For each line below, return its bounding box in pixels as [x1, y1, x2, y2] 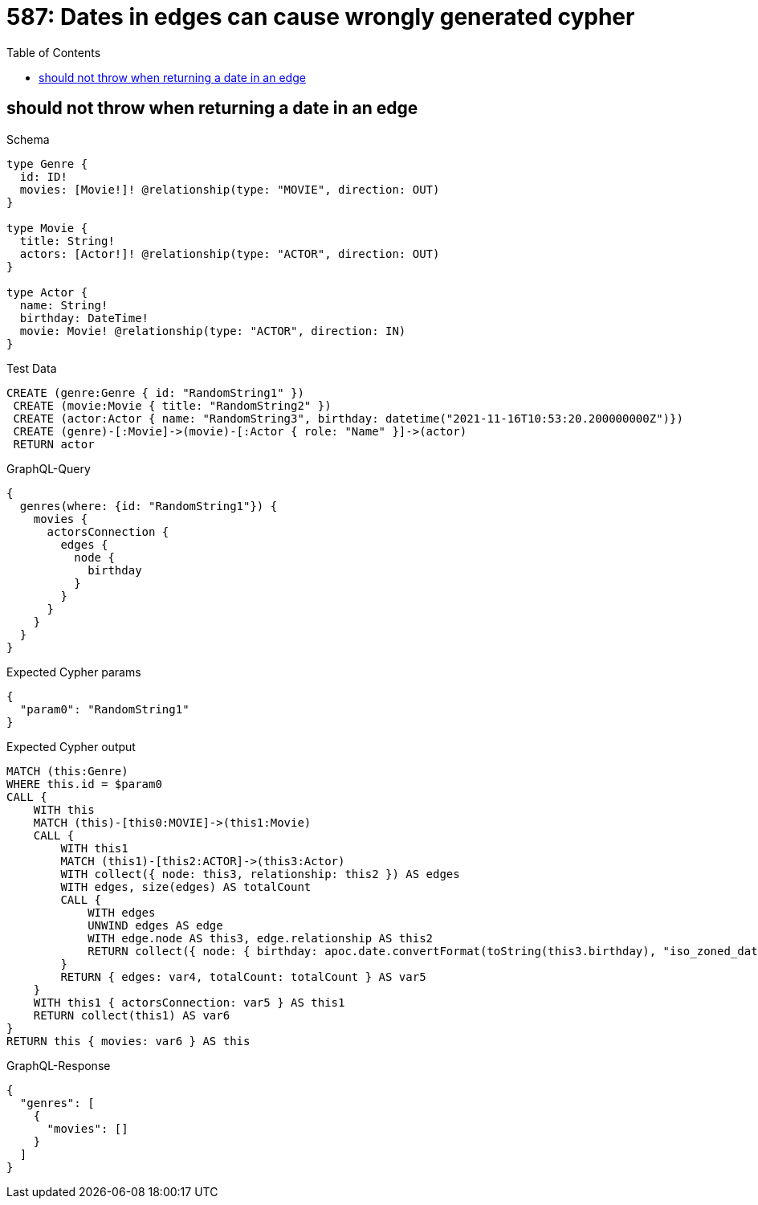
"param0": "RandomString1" [19, 702, 189, 716]
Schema [6, 132, 50, 146]
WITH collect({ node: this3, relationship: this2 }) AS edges [60, 867, 460, 880]
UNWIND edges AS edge [88, 918, 223, 932]
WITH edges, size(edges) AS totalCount [60, 880, 312, 893]
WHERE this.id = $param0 [6, 777, 162, 790]
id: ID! [19, 170, 67, 183]
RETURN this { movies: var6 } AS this [6, 1034, 251, 1048]
